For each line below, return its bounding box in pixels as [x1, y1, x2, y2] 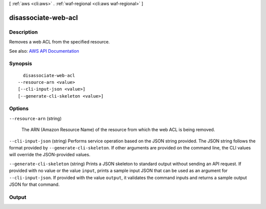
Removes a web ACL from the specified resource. [9, 39, 110, 45]
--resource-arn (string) [9, 115, 62, 121]
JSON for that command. [9, 181, 60, 187]
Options [9, 105, 29, 112]
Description [9, 29, 38, 35]
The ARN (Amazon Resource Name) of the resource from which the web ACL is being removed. [21, 127, 215, 133]
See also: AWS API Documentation [9, 48, 79, 54]
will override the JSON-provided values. [9, 152, 91, 158]
